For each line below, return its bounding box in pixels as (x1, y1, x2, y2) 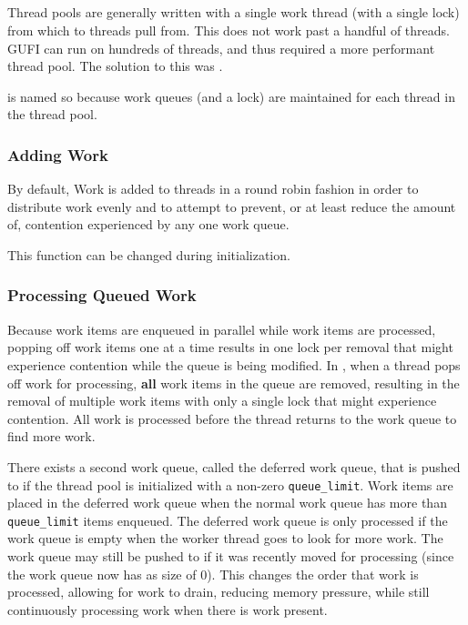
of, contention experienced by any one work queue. (7, 215, 290, 234)
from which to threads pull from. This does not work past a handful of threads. (7, 20, 450, 39)
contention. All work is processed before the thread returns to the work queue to (7, 408, 457, 428)
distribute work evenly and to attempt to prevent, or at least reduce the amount (7, 197, 456, 216)
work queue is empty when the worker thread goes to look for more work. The (7, 529, 443, 548)
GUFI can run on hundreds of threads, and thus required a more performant (7, 38, 435, 57)
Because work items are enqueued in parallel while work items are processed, (7, 319, 436, 338)
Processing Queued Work (7, 284, 197, 307)
